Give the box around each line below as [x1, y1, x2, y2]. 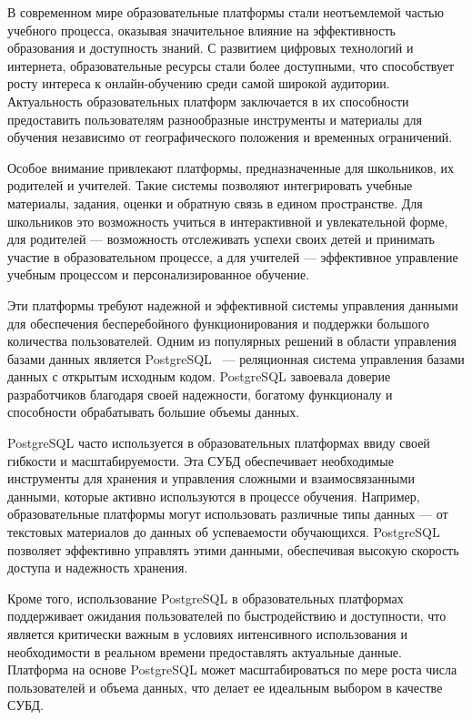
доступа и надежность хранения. [7, 558, 188, 577]
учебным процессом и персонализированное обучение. [7, 265, 310, 284]
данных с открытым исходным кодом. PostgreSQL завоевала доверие [7, 367, 391, 386]
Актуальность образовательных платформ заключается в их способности [7, 91, 409, 110]
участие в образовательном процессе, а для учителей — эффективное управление [7, 247, 458, 266]
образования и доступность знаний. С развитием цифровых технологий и [7, 38, 414, 57]
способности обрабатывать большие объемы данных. [7, 402, 300, 421]
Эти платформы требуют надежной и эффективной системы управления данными [7, 295, 458, 314]
